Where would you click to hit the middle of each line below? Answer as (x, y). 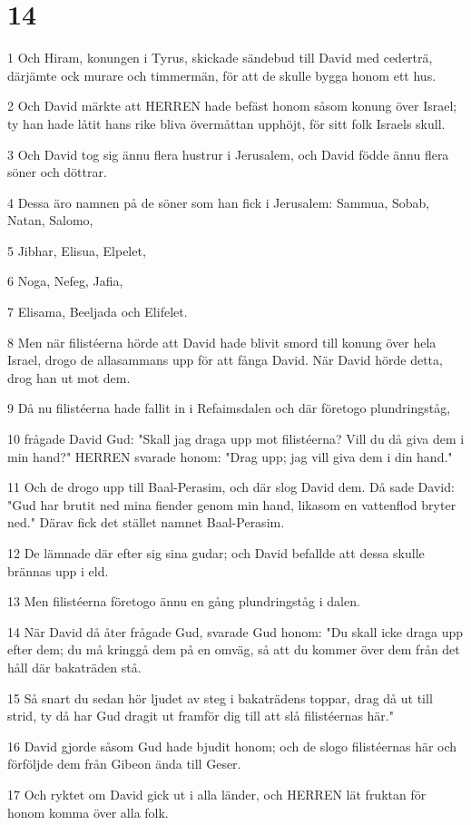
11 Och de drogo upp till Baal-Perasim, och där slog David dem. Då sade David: (231, 487)
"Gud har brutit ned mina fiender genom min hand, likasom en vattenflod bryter (232, 504)
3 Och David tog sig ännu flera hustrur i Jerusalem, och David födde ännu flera (228, 154)
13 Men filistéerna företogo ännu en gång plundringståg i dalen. (184, 601)
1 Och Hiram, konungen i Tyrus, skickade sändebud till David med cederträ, (220, 58)
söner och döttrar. (57, 172)
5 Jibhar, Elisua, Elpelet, (77, 250)
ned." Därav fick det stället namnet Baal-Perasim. (146, 522)
